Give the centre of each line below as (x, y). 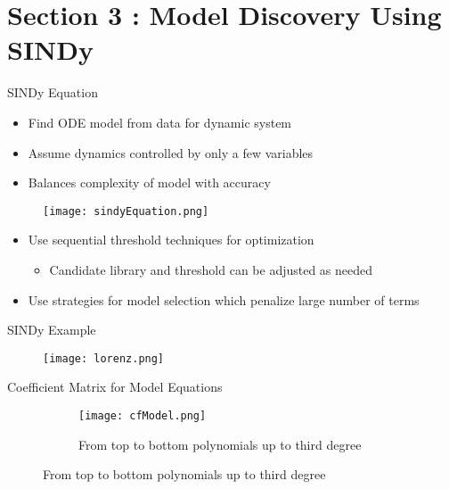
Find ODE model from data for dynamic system (160, 122)
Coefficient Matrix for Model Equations (115, 387)
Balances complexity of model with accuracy (149, 182)
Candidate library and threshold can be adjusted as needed (211, 269)
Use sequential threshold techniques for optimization (171, 240)
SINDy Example (52, 330)
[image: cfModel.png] (143, 415)
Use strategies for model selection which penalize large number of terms (224, 299)
